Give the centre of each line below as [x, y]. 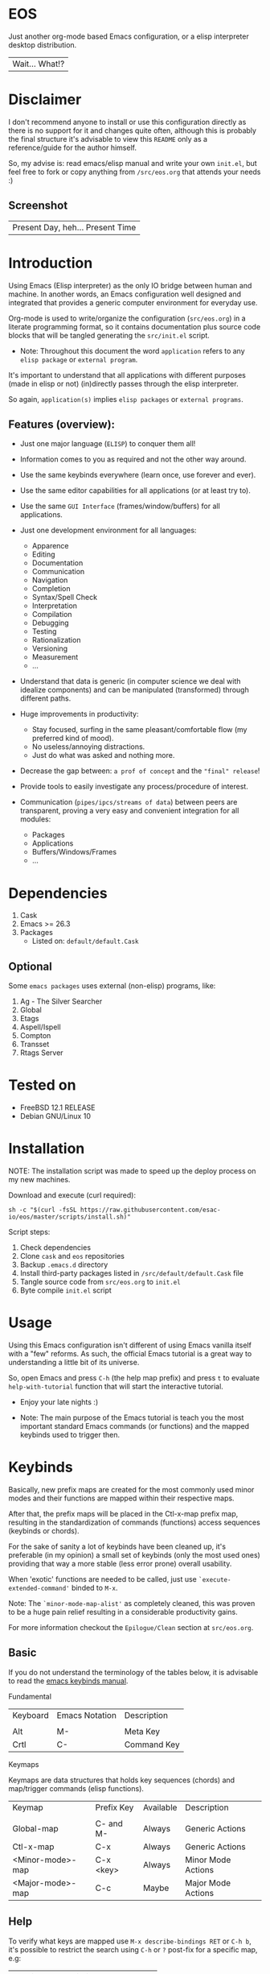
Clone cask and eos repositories [72, 1256]
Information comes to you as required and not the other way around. [133, 459]
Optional [30, 966]
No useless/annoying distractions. [88, 747]
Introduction [51, 263]
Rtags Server [41, 1053]
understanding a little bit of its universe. [74, 1362]
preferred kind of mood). [73, 739]
